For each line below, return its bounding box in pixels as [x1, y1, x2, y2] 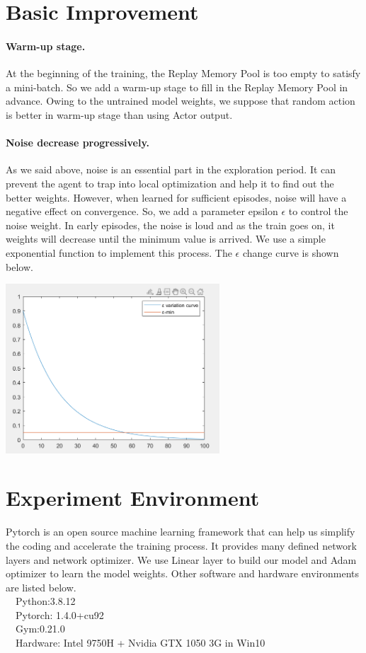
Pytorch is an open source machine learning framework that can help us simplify [6, 524, 355, 539]
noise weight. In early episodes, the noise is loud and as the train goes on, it [6, 217, 335, 232]
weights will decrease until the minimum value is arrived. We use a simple [6, 231, 326, 246]
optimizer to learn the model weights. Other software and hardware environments [6, 566, 360, 581]
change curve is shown [242, 245, 339, 260]
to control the [288, 204, 348, 219]
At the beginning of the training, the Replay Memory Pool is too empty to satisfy [6, 66, 361, 81]
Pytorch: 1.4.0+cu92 [15, 607, 104, 622]
